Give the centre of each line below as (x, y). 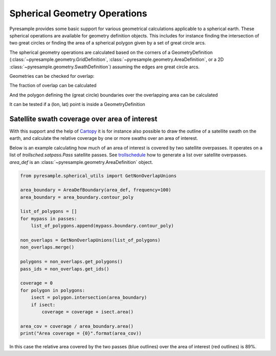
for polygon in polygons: (53, 290)
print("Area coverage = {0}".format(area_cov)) (81, 333)
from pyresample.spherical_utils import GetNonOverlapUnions (98, 176)
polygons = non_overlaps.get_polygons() (71, 262)
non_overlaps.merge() (47, 247)
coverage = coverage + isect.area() (88, 312)
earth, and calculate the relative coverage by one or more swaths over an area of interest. (104, 138)
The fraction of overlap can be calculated (53, 86)
